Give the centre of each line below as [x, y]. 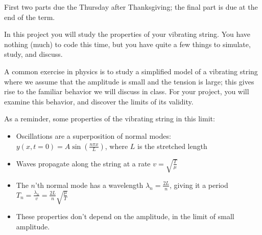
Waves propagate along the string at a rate [83, 163]
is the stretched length [172, 146]
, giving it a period [199, 185]
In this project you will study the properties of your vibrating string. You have [127, 34]
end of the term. [30, 17]
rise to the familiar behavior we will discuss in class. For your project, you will [127, 91]
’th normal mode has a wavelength [89, 185]
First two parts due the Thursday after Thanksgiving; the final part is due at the [131, 7]
